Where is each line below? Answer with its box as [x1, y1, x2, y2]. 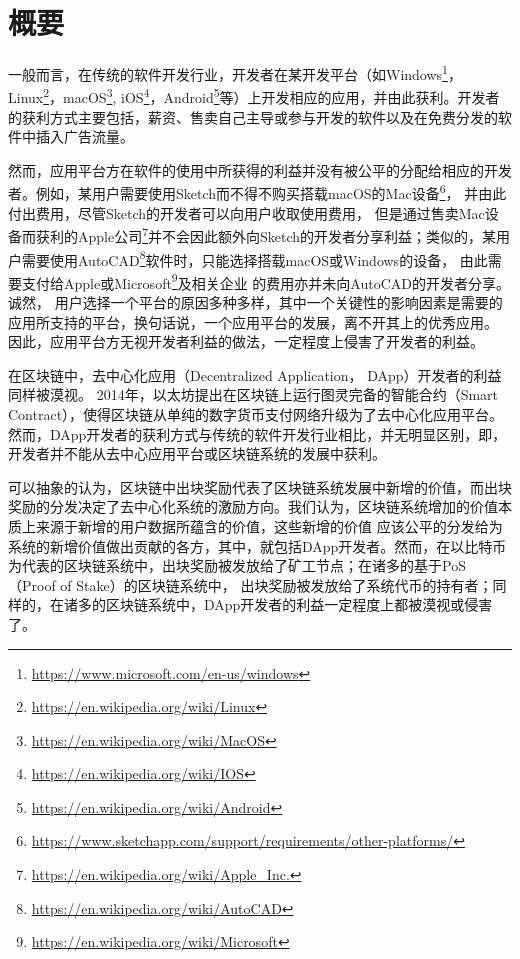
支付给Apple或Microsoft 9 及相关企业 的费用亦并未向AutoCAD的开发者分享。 [21, 269, 511, 293]
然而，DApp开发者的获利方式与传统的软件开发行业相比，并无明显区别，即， [8, 423, 507, 444]
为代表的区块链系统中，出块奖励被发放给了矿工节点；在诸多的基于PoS [8, 555, 466, 576]
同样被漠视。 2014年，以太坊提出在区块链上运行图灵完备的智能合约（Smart [8, 384, 499, 405]
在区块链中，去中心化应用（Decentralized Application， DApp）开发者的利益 [8, 364, 502, 385]
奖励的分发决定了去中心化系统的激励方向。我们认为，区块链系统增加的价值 [8, 496, 498, 517]
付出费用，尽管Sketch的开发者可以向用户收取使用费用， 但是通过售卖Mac [8, 202, 485, 223]
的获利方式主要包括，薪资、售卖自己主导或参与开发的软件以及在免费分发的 [8, 106, 498, 127]
